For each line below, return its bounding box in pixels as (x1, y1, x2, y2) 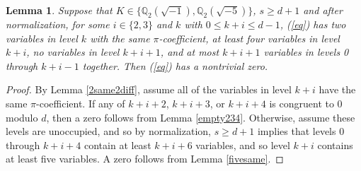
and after (303, 3, 343, 17)
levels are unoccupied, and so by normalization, (6, 124, 211, 138)
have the (319, 82, 356, 97)
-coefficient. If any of (36, 95, 125, 110)
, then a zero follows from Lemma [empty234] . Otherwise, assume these (46, 110, 355, 124)
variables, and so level (195, 137, 290, 152)
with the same (90, 30, 150, 45)
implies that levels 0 (257, 124, 345, 138)
